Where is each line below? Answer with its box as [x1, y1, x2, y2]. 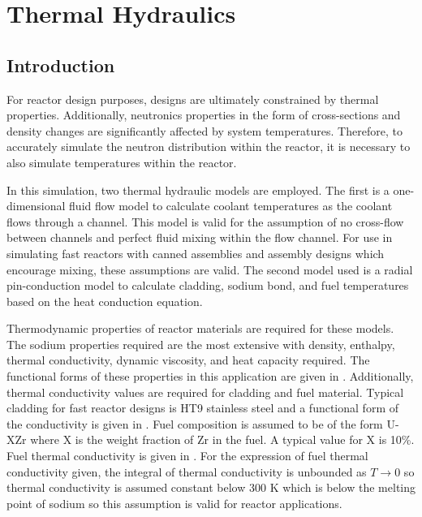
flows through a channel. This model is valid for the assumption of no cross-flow [6, 213, 404, 230]
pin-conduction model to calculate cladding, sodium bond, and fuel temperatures [6, 277, 409, 294]
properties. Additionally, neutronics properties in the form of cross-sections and [6, 106, 401, 123]
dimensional [6, 197, 66, 214]
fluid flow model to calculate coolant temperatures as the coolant [69, 197, 393, 214]
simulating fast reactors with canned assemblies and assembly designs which [6, 244, 385, 261]
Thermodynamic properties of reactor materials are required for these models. [6, 320, 394, 337]
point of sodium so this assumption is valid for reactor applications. [6, 494, 342, 511]
